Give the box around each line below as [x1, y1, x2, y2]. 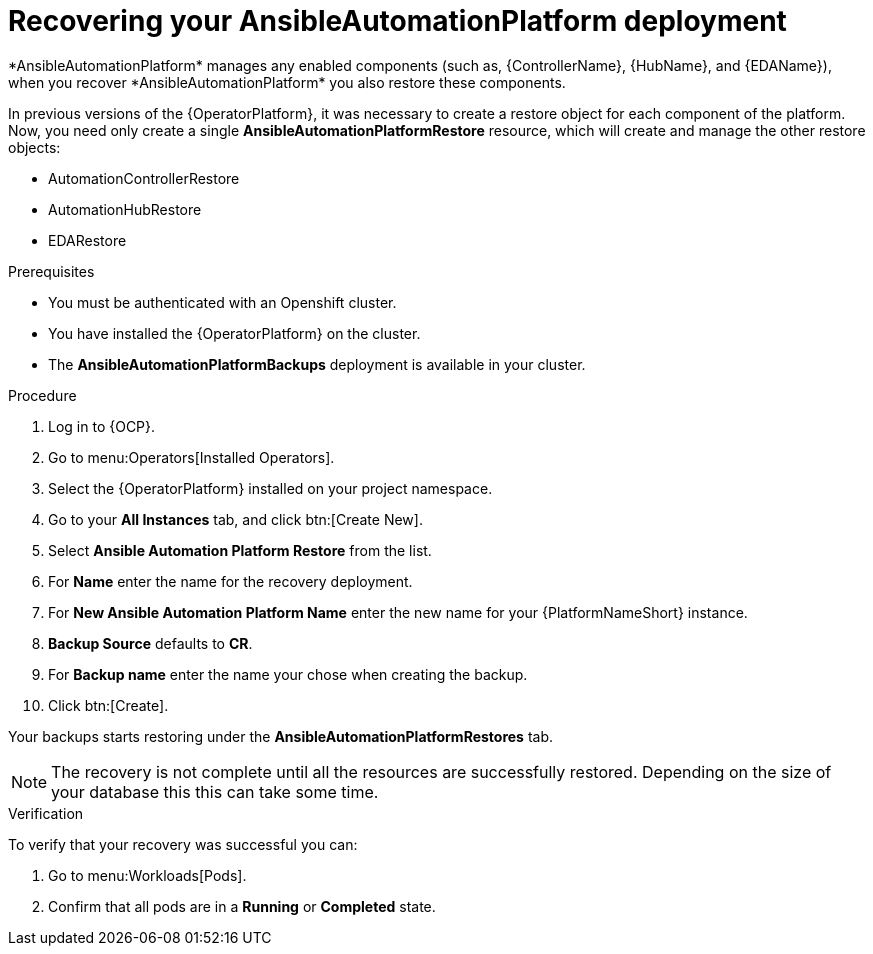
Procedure [8, 386, 77, 404]
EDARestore [48, 231, 127, 249]
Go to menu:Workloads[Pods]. [48, 866, 247, 884]
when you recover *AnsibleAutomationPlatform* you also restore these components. [8, 73, 566, 91]
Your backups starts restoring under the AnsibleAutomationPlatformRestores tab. [8, 727, 554, 745]
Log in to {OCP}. [48, 417, 156, 435]
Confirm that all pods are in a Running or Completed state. [48, 897, 436, 915]
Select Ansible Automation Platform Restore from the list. [48, 541, 432, 559]
